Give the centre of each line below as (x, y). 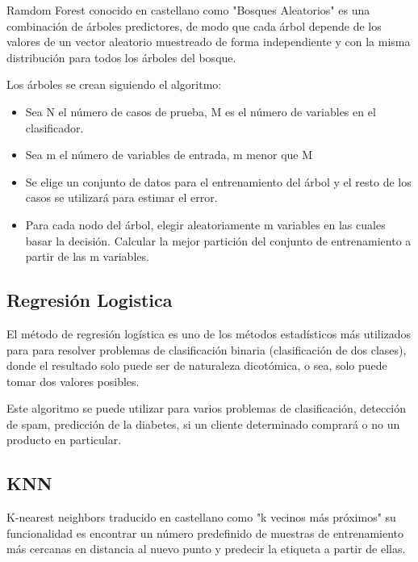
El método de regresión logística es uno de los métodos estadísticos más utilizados (209, 333)
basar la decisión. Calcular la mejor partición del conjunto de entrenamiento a (218, 240)
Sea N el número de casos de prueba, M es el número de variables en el (201, 111)
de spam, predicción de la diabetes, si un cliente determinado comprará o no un (203, 424)
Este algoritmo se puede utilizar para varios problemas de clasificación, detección (207, 408)
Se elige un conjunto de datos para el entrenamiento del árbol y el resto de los (218, 181)
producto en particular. (64, 440)
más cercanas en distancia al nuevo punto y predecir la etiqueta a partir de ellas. (206, 549)
